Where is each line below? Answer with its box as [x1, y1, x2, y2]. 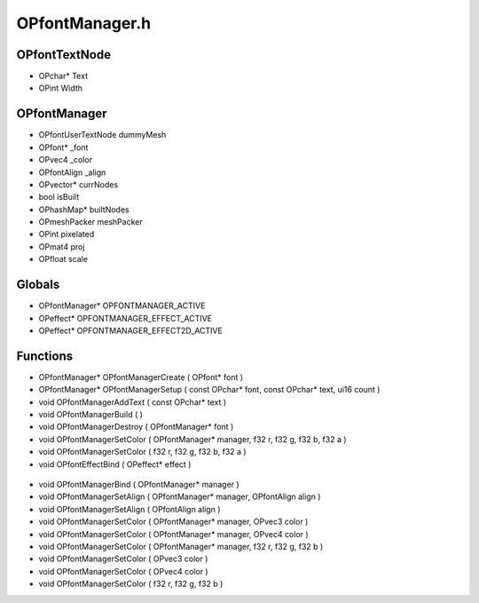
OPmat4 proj [38, 241, 85, 252]
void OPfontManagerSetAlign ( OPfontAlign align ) [38, 504, 221, 514]
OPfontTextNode [16, 47, 111, 62]
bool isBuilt [38, 192, 80, 202]
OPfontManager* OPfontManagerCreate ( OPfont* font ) [38, 371, 244, 382]
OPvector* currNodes [38, 179, 119, 190]
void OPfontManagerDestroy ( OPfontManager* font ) [38, 422, 234, 432]
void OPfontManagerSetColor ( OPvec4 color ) [38, 566, 208, 576]
